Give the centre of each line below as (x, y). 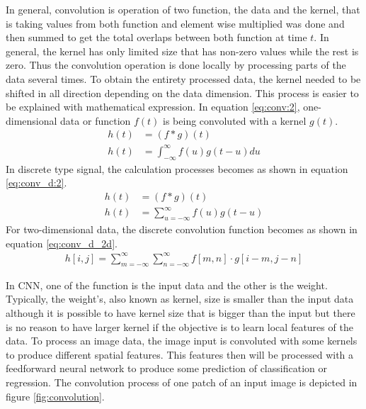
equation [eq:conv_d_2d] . (62, 243)
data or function (96, 120)
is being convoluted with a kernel (235, 120)
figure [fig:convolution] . (55, 396)
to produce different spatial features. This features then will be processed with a (180, 354)
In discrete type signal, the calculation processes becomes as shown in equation (177, 168)
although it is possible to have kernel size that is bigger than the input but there (181, 312)
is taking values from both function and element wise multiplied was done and (175, 23)
